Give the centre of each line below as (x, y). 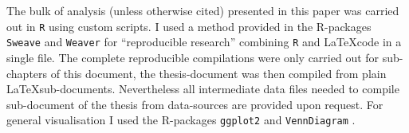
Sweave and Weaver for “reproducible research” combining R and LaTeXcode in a (204, 42)
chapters (27, 73)
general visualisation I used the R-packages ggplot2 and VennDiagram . (181, 120)
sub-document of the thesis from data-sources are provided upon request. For (195, 104)
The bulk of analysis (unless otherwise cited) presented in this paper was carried (203, 10)
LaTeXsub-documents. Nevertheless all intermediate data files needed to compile (203, 89)
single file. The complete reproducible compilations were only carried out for (193, 57)
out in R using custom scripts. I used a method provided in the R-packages (189, 26)
